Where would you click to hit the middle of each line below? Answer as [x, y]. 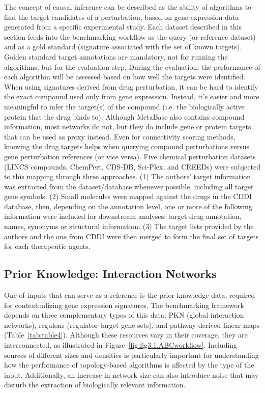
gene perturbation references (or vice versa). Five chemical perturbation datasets [130, 156]
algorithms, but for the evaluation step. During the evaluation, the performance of [132, 66]
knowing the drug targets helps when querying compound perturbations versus [127, 146]
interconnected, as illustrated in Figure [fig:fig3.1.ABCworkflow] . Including [121, 345]
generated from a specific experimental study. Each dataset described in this [123, 27]
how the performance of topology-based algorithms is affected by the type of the [129, 365]
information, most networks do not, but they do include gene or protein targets [128, 127]
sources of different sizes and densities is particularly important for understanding [131, 355]
